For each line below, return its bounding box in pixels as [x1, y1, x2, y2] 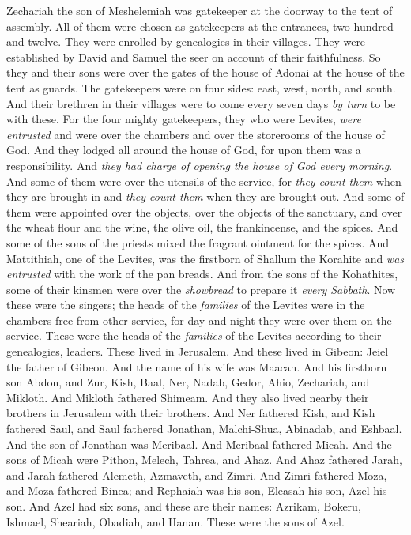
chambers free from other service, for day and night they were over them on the [6, 311, 392, 328]
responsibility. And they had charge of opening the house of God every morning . [6, 156, 393, 173]
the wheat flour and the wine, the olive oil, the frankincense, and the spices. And [6, 219, 398, 235]
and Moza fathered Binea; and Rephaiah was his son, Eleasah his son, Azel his [6, 482, 387, 499]
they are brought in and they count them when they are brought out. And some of [6, 188, 405, 205]
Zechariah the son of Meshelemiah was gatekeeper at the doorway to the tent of [6, 2, 393, 18]
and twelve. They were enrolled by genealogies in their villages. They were [6, 33, 366, 50]
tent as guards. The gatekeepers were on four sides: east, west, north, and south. [6, 79, 396, 96]
